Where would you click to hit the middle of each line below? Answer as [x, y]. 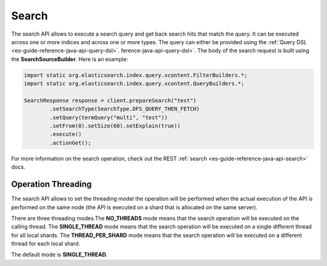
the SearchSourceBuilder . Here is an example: [70, 59]
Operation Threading [51, 184]
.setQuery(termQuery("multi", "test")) [108, 117]
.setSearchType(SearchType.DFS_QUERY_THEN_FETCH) [124, 109]
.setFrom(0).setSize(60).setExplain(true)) [115, 126]
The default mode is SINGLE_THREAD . [60, 255]
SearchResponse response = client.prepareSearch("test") [110, 100]
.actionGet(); [70, 143]
